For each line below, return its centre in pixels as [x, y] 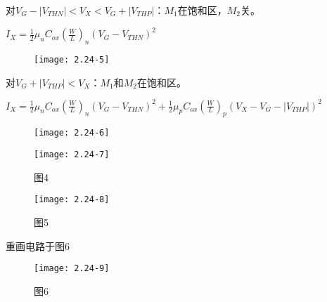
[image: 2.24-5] [72, 59]
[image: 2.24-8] [72, 200]
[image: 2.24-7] [72, 155]
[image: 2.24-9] [72, 269]
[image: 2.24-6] [72, 133]
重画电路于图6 [38, 245]
